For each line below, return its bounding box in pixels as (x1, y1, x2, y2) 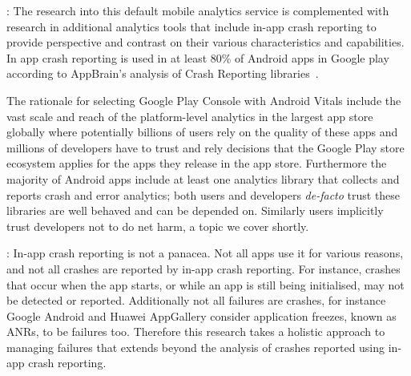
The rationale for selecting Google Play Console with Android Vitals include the (6, 91, 401, 108)
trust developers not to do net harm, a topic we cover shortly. (6, 217, 309, 234)
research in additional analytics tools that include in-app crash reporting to (6, 18, 377, 34)
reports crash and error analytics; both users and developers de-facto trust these (6, 186, 401, 203)
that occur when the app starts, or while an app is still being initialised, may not (6, 276, 405, 293)
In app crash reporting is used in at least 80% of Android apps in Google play (6, 49, 389, 66)
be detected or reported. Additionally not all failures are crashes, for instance (6, 292, 386, 309)
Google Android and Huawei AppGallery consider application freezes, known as (6, 307, 397, 324)
